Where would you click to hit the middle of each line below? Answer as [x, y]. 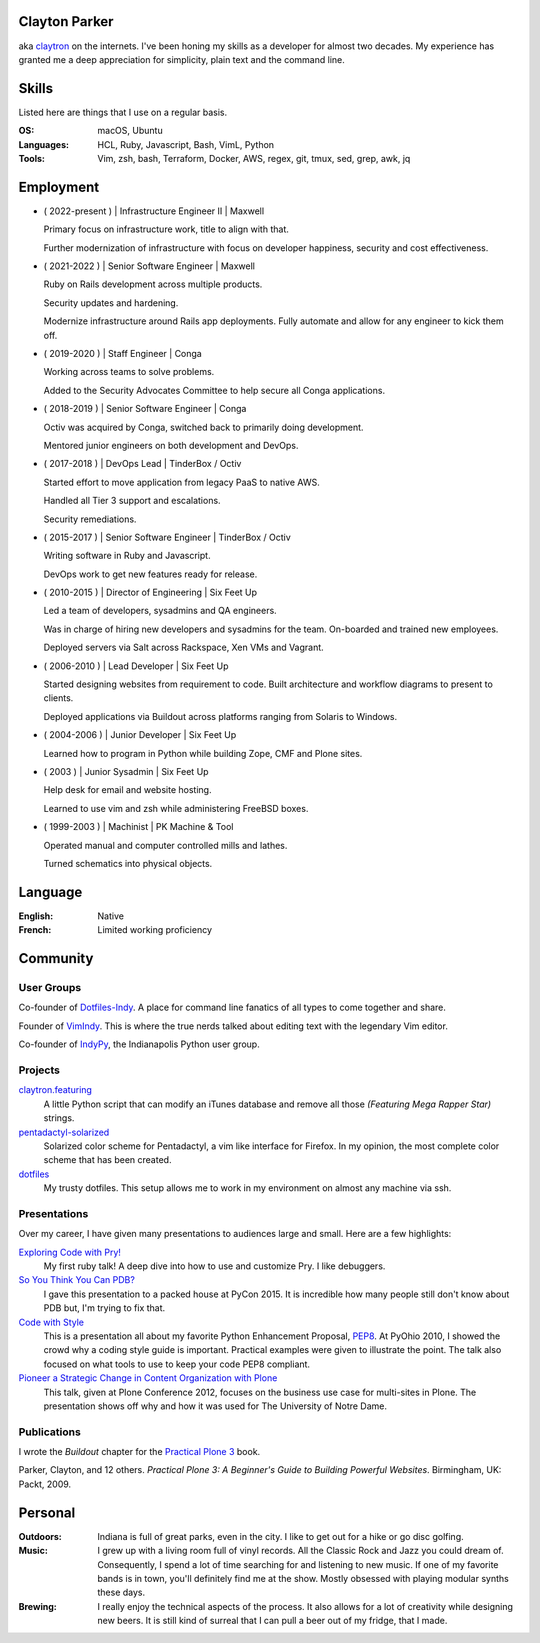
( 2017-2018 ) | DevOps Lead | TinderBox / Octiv [142, 464]
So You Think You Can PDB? [76, 1280]
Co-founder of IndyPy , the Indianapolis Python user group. [139, 1044]
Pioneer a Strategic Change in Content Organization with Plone [148, 1378]
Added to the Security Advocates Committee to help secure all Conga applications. [214, 390]
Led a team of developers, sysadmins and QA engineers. [160, 611]
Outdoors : [40, 1536]
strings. [59, 1118]
